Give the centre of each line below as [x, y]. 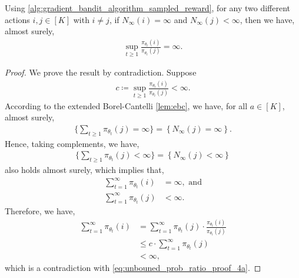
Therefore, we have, [40, 211]
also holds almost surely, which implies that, [84, 170]
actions [17, 19]
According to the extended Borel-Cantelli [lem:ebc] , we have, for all [126, 105]
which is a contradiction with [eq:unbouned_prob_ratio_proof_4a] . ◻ [133, 268]
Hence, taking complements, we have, [72, 143]
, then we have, [267, 19]
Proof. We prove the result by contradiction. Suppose [101, 72]
